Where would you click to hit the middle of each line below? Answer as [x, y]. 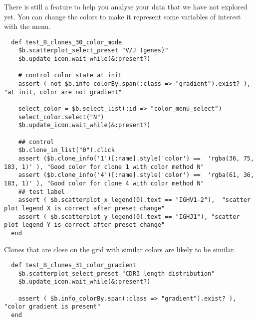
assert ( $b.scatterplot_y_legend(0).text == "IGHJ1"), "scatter [129, 217]
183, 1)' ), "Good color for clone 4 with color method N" [104, 183]
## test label [41, 192]
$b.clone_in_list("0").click [66, 150]
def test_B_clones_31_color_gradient [74, 265]
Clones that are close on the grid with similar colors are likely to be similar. [120, 249]
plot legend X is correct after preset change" [85, 208]
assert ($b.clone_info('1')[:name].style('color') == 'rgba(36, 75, [136, 158]
